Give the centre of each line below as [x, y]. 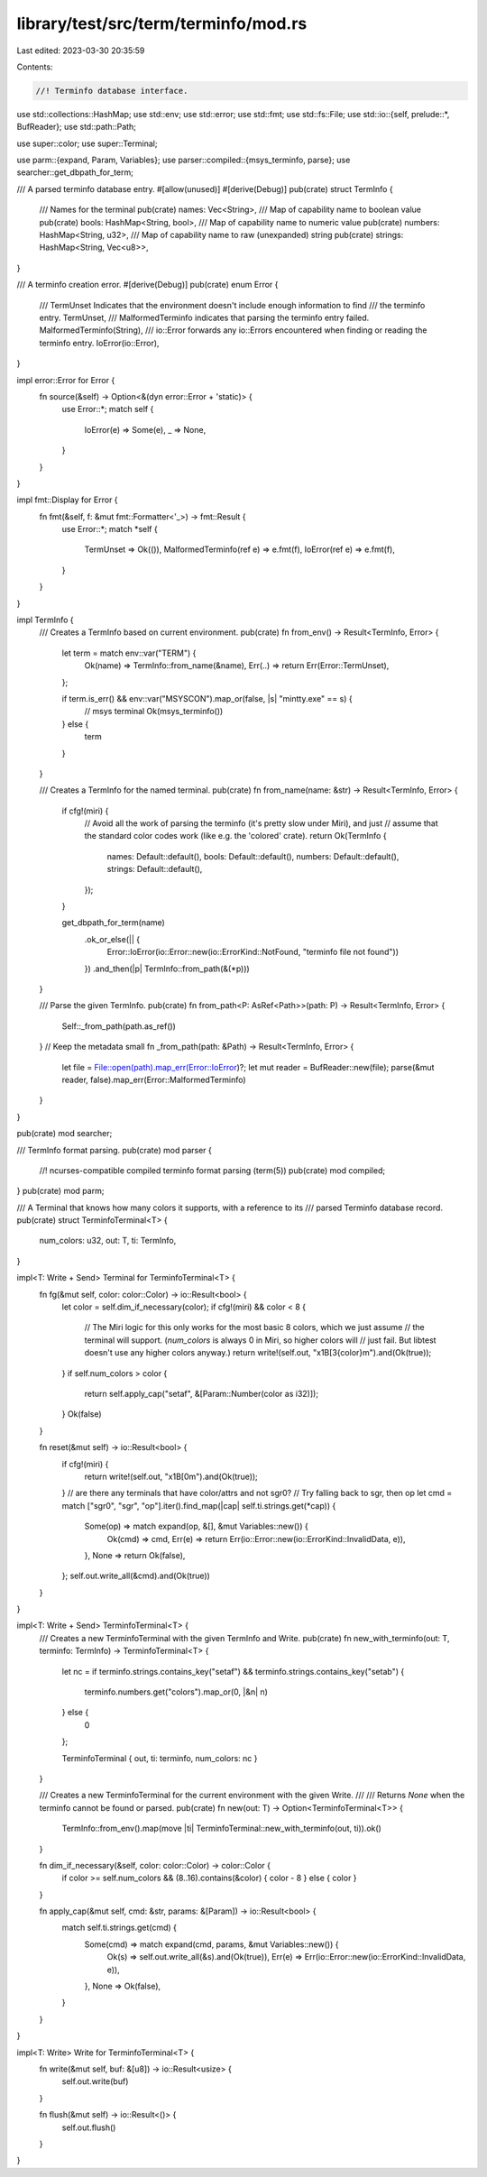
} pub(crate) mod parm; [60, 1191]
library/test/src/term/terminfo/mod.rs [162, 23]
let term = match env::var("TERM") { [129, 653]
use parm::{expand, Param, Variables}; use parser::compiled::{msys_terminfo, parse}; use [184, 160]
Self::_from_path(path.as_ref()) [119, 1026]
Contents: [35, 67]
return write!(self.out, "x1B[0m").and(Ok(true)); [171, 1476]
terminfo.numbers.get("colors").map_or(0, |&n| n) [176, 1692]
